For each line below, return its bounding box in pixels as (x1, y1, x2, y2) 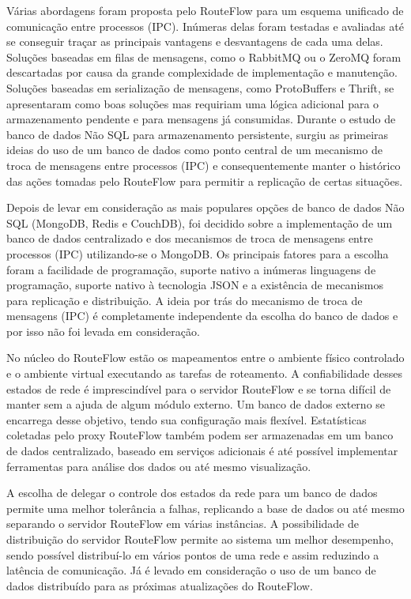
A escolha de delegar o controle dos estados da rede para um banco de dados (6, 484, 378, 501)
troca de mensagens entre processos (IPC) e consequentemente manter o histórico (6, 156, 401, 173)
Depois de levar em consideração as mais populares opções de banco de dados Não (6, 199, 405, 216)
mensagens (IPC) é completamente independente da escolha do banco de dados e (6, 307, 398, 324)
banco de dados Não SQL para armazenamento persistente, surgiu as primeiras (6, 126, 389, 142)
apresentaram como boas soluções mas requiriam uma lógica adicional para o (6, 95, 379, 111)
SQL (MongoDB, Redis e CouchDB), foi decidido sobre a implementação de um (6, 214, 393, 231)
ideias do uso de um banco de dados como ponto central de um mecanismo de (6, 141, 383, 158)
